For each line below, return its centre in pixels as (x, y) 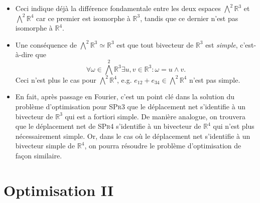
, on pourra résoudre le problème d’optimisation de (163, 146)
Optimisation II (59, 190)
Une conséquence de (46, 44)
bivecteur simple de (45, 146)
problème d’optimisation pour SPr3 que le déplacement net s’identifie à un (130, 106)
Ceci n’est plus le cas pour (56, 79)
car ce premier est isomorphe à (83, 18)
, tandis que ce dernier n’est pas (189, 18)
